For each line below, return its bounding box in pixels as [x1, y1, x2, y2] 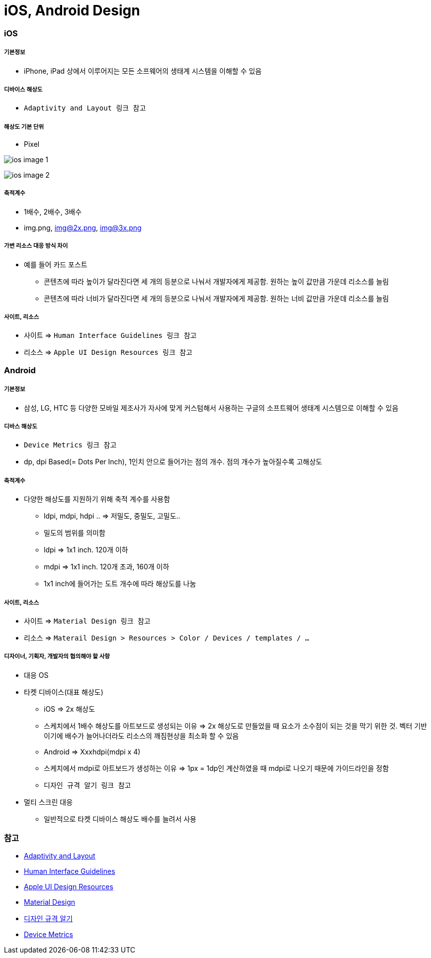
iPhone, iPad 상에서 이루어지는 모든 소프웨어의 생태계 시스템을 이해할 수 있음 [24, 66, 262, 75]
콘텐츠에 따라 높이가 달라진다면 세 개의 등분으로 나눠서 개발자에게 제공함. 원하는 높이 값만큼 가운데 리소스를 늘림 [44, 277, 389, 286]
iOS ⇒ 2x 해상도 [44, 704, 95, 713]
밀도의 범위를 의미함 [44, 529, 105, 537]
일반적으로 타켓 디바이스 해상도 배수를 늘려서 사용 [44, 814, 196, 823]
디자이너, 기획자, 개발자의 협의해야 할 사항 [4, 653, 110, 660]
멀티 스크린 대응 [24, 797, 73, 806]
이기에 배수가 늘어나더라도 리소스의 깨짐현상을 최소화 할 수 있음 [44, 731, 239, 740]
